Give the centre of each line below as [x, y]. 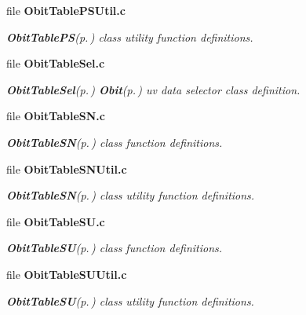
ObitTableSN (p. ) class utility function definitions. [131, 195]
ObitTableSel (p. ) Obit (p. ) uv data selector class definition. [153, 89]
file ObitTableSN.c [56, 116]
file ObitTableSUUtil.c [67, 274]
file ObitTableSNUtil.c [67, 168]
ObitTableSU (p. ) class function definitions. [115, 248]
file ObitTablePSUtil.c [66, 10]
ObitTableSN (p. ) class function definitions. [115, 142]
